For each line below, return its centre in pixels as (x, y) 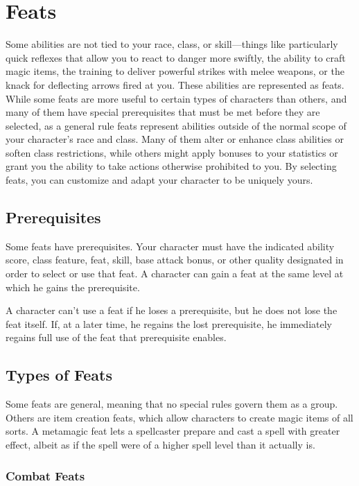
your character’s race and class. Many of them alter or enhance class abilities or (175, 139)
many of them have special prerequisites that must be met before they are (163, 112)
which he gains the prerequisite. (73, 287)
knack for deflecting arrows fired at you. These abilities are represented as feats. (175, 84)
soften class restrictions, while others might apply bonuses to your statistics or (172, 152)
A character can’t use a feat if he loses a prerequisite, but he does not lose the (172, 310)
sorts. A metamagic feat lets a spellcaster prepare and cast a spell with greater (173, 431)
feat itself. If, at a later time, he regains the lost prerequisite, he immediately (169, 323)
